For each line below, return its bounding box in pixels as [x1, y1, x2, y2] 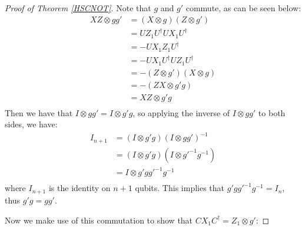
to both [258, 106, 286, 119]
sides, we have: [5, 118, 58, 130]
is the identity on [48, 182, 111, 194]
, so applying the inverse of [132, 106, 230, 119]
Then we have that [5, 106, 73, 119]
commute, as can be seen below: [185, 2, 301, 14]
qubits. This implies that [135, 182, 225, 194]
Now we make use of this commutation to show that [5, 213, 193, 226]
